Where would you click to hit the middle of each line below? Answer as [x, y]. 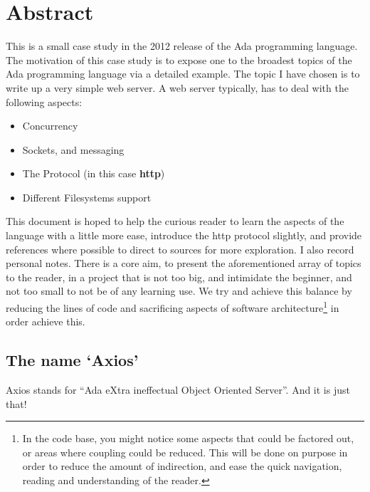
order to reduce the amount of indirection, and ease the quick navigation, [182, 466]
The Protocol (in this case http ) [94, 173]
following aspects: [44, 101]
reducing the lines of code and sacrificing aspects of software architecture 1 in [173, 307]
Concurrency [50, 126]
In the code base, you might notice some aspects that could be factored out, [188, 438]
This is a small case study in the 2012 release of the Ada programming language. [182, 46]
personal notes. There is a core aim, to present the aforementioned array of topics [184, 263]
